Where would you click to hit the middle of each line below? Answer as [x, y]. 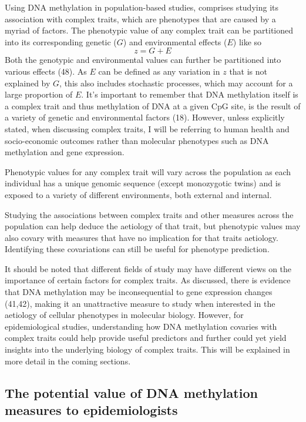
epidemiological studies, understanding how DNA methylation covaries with [141, 326]
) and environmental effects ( [175, 41]
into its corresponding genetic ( [61, 41]
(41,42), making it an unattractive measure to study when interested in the [140, 303]
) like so [247, 41]
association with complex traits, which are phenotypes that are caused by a [140, 19]
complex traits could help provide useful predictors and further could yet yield [146, 338]
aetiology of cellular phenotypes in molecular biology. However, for [124, 315]
